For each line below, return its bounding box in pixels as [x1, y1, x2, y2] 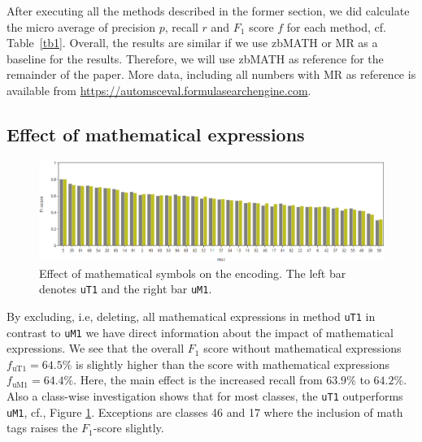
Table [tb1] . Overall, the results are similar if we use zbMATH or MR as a [7, 34, 378, 51]
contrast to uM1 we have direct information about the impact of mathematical [7, 323, 394, 340]
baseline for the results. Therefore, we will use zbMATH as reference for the [7, 50, 384, 67]
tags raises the [7, 419, 78, 436]
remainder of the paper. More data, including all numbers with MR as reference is [7, 66, 416, 83]
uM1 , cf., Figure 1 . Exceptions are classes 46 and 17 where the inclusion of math [7, 403, 403, 420]
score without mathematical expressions [203, 340, 402, 357]
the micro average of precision [7, 18, 155, 35]
